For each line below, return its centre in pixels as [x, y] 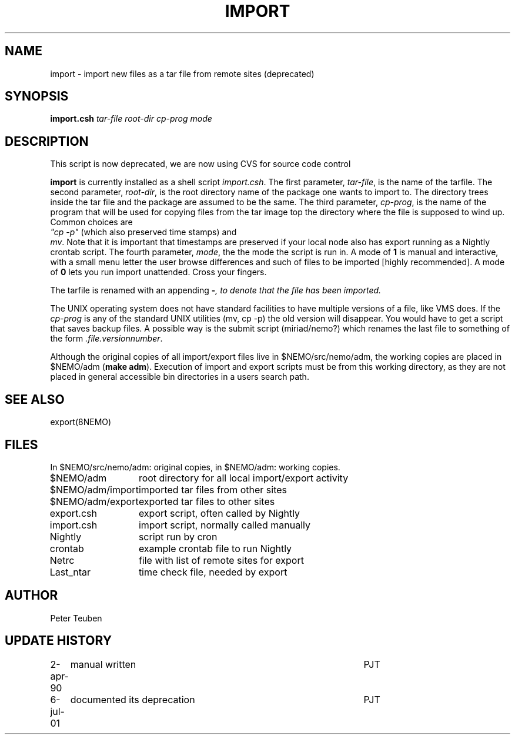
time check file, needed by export [213, 572]
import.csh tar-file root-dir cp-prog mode [131, 119]
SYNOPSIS [37, 96]
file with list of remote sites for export [221, 560]
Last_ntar [70, 572]
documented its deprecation [133, 699]
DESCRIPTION [47, 141]
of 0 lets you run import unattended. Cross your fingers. [158, 272]
